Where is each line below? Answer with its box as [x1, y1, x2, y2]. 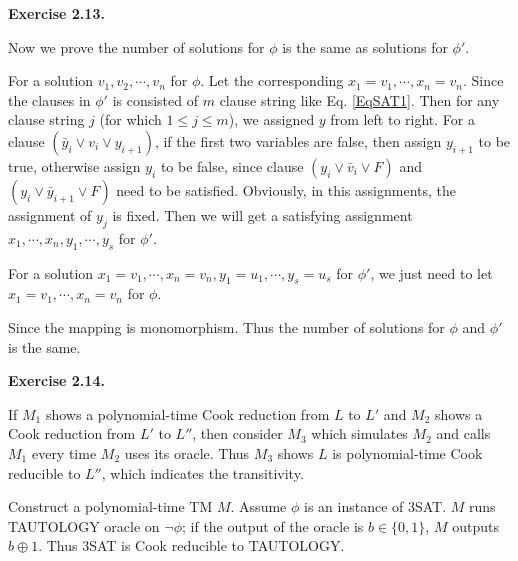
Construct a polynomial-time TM [8, 496, 213, 517]
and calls [436, 423, 491, 444]
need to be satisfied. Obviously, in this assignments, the [116, 179, 456, 200]
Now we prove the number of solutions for [8, 36, 265, 57]
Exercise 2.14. [8, 370, 105, 391]
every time [31, 442, 97, 463]
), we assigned [228, 109, 315, 130]
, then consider [192, 423, 283, 444]
